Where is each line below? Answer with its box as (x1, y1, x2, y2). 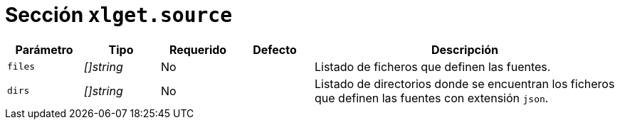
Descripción (431, 42, 498, 57)
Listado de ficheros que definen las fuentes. (315, 59, 551, 74)
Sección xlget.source (5, 3, 233, 27)
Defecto (253, 42, 297, 57)
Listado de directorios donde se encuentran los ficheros (315, 76, 615, 91)
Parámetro (15, 42, 73, 57)
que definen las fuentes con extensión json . (315, 90, 549, 105)
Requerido (169, 42, 227, 57)
